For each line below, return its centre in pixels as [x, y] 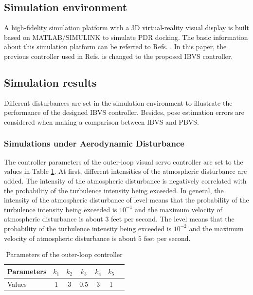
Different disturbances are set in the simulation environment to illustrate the [118, 102]
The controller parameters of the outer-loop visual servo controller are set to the [124, 161]
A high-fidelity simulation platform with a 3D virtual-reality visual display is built [126, 28]
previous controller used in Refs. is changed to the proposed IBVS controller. [118, 56]
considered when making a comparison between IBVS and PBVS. [101, 121]
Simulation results [50, 82]
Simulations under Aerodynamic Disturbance [94, 143]
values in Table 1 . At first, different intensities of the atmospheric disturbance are [126, 171]
